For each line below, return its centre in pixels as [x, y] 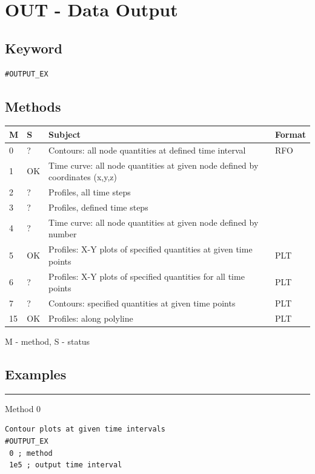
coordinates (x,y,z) [83, 177]
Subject [65, 134]
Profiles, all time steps [90, 192]
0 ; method [31, 453]
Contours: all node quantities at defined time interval [147, 150]
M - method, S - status [48, 341]
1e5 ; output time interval [66, 465]
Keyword [34, 48]
